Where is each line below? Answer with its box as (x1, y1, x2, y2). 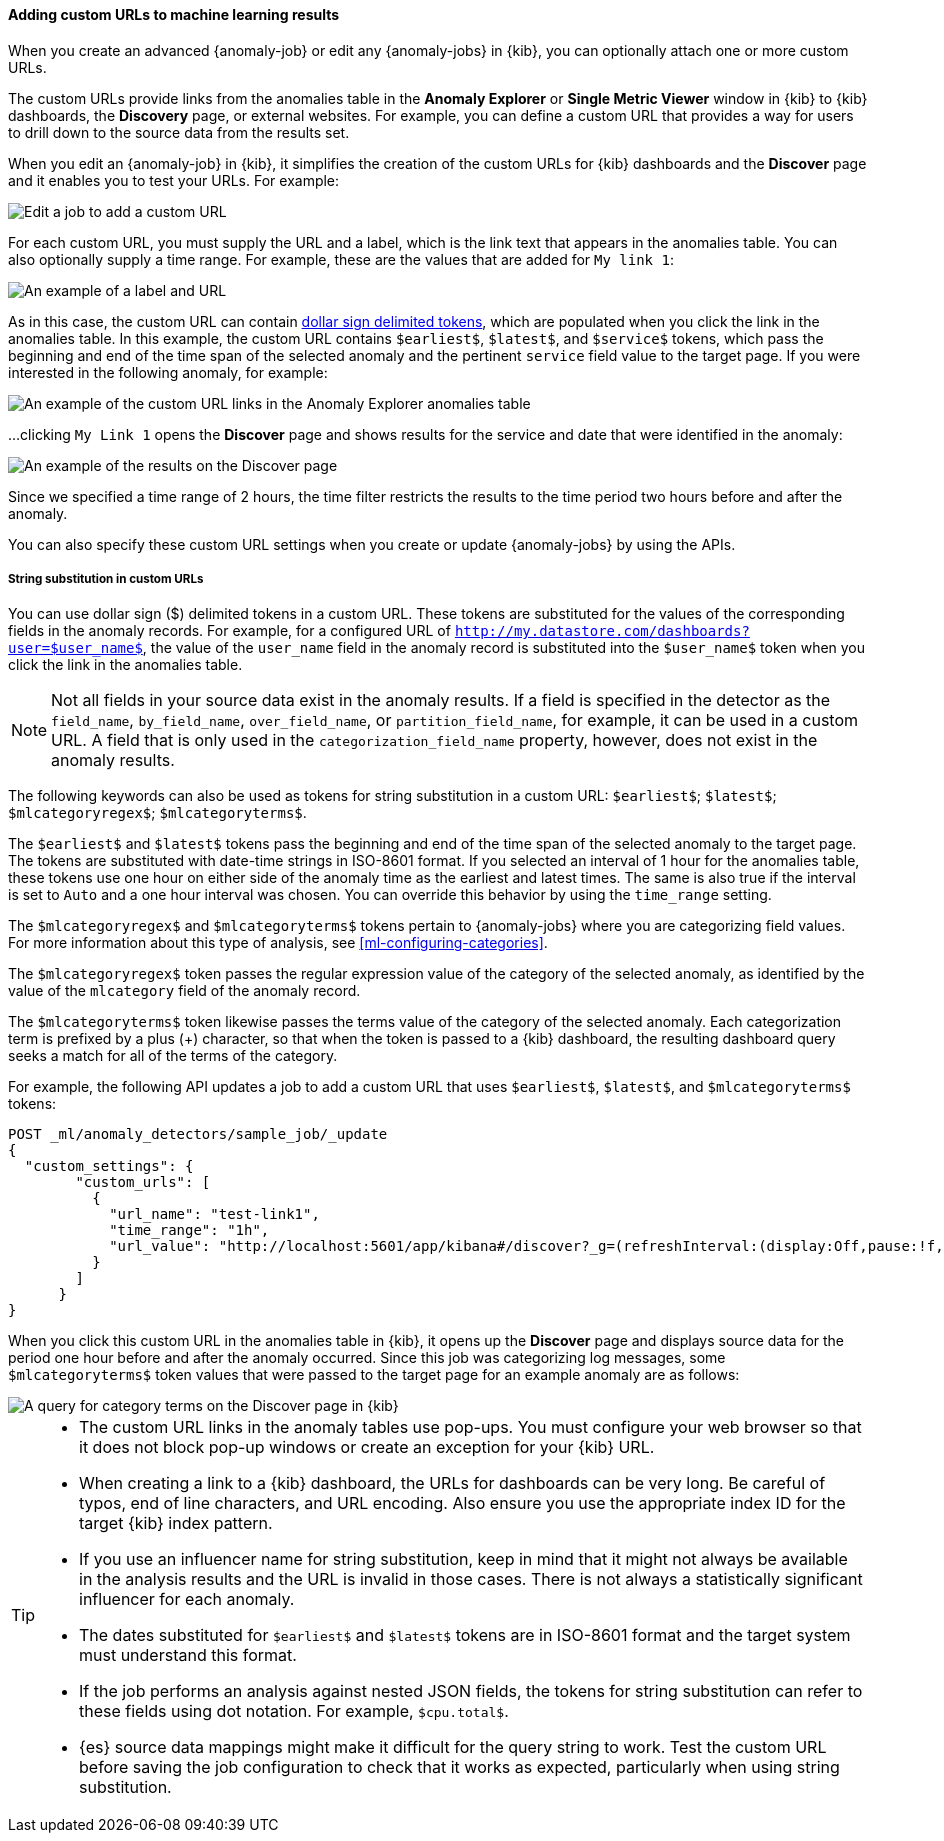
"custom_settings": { (24, 1158, 194, 1175)
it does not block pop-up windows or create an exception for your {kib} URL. (79, 1437, 655, 1458)
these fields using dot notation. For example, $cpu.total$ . (79, 1701, 509, 1722)
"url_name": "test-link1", (109, 1206, 320, 1223)
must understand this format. (79, 1645, 297, 1666)
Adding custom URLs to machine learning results (8, 6, 340, 23)
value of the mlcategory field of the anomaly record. (8, 982, 361, 1000)
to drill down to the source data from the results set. (8, 123, 350, 141)
